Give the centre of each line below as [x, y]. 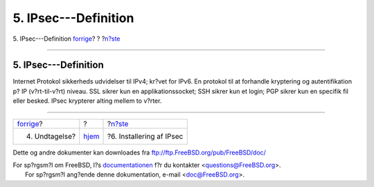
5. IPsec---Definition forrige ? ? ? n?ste [66, 39]
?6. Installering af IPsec [145, 136]
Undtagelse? [55, 136]
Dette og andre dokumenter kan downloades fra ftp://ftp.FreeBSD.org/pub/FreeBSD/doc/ [140, 152]
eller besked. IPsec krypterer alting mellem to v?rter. [87, 101]
